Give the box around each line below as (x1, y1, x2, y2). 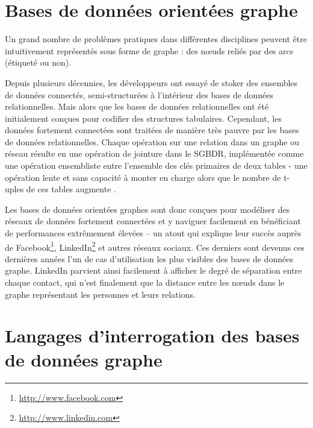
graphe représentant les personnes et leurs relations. (5, 288, 196, 300)
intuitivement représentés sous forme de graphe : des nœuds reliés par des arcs (5, 44, 294, 57)
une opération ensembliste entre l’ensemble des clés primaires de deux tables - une (5, 159, 308, 172)
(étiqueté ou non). (5, 56, 72, 69)
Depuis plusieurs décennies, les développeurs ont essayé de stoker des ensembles (5, 76, 298, 89)
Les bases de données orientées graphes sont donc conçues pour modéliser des (5, 203, 290, 215)
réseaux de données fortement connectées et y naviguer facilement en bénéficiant (5, 215, 301, 227)
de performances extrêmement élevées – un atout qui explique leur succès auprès (5, 227, 302, 239)
